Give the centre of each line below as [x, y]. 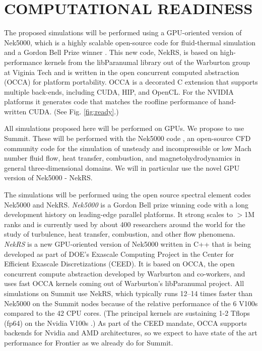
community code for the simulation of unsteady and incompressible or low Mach [128, 148]
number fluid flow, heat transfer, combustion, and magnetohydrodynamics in [122, 158]
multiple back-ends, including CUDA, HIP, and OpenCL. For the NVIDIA [119, 91]
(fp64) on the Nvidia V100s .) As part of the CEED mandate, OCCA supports [126, 323]
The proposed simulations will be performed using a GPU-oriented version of [123, 32]
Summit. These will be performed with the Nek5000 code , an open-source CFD [127, 138]
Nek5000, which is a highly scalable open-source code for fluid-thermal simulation [130, 42]
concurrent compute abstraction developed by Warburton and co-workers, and [125, 273]
